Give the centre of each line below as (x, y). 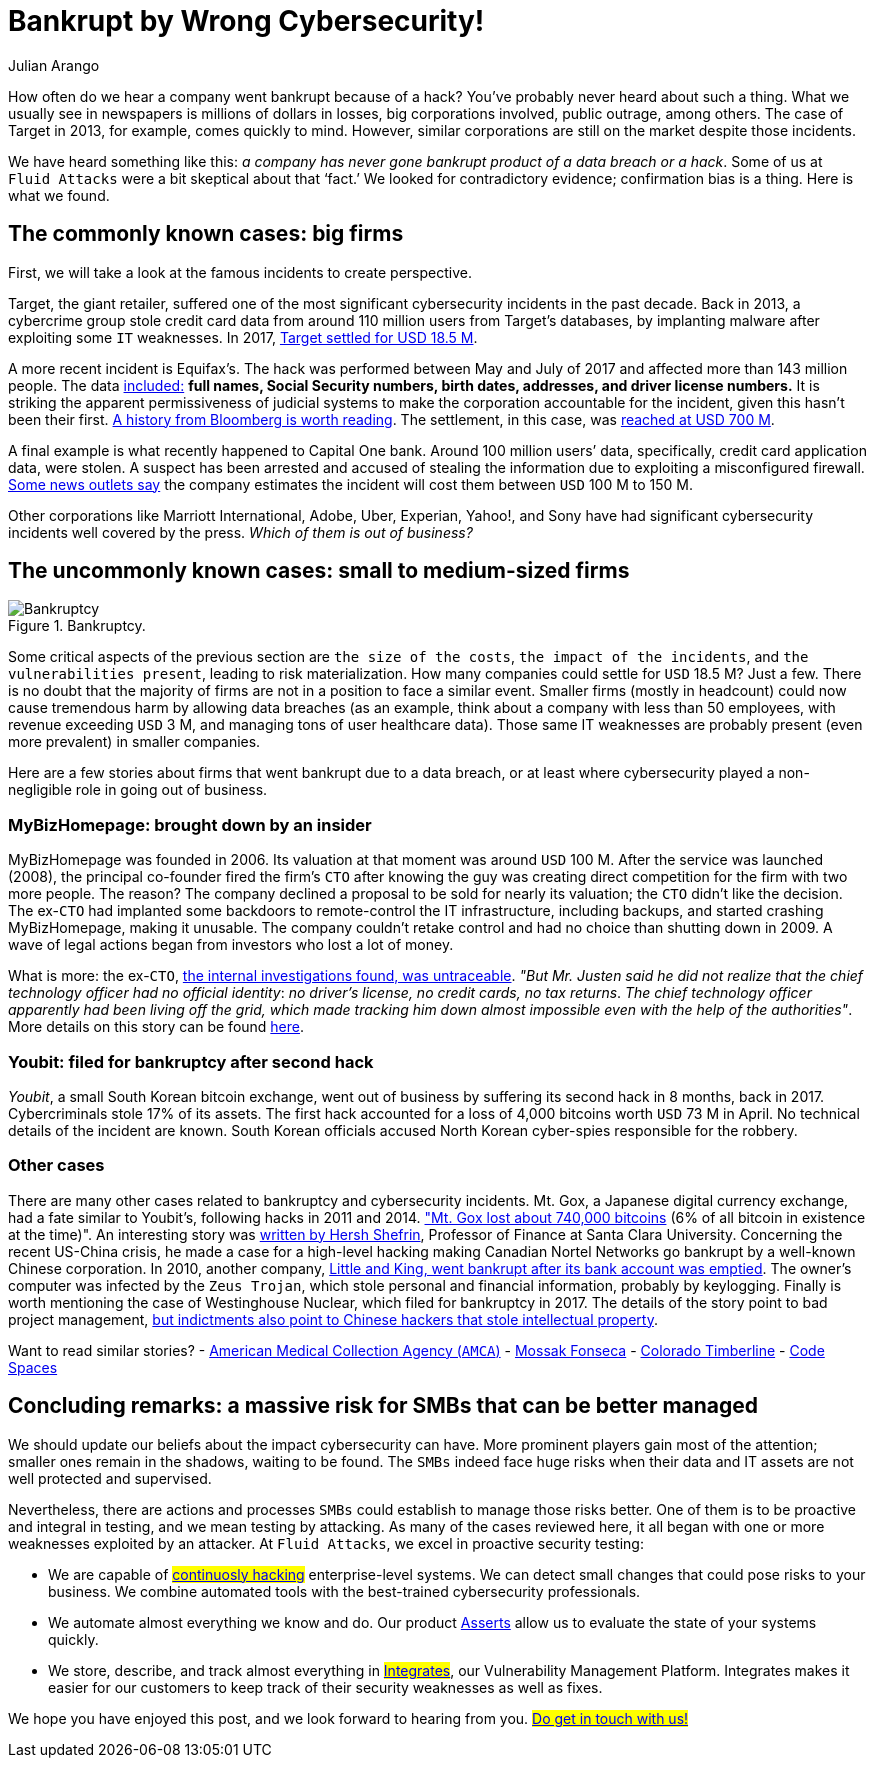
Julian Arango (54, 65)
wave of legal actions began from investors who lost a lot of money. (231, 945)
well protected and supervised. (110, 1478)
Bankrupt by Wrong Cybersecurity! (246, 21)
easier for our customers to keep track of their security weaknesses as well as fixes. (325, 1687)
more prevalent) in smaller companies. (134, 742)
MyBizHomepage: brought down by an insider (190, 824)
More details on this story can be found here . (156, 1027)
